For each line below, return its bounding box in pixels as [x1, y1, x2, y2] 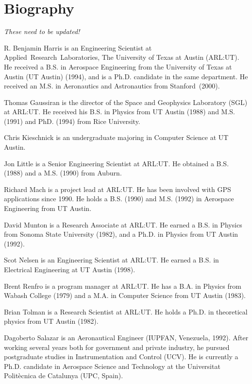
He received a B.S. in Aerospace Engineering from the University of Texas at [4, 61, 232, 71]
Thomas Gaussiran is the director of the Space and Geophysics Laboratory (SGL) [4, 97, 248, 107]
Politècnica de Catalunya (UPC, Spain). [4, 370, 123, 381]
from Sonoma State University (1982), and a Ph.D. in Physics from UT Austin [4, 229, 238, 239]
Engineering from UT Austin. [4, 203, 92, 213]
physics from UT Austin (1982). [4, 316, 99, 326]
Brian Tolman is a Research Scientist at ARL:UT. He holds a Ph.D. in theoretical [4, 306, 248, 316]
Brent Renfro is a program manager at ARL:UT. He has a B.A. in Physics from [4, 280, 241, 291]
